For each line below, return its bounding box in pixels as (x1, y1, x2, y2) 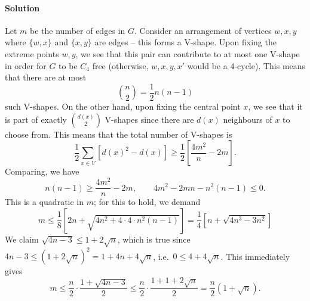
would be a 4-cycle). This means (187, 59, 306, 72)
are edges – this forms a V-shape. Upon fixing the (94, 36, 277, 48)
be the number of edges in (30, 24, 125, 36)
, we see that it (248, 100, 303, 113)
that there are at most (5, 71, 87, 83)
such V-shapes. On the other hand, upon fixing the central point (5, 100, 241, 113)
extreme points (5, 47, 59, 60)
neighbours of (223, 113, 272, 125)
